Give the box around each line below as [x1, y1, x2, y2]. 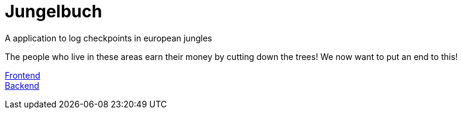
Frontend [5, 70, 41, 80]
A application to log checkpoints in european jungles [5, 32, 212, 43]
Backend [5, 80, 40, 91]
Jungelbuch [5, 1, 103, 22]
